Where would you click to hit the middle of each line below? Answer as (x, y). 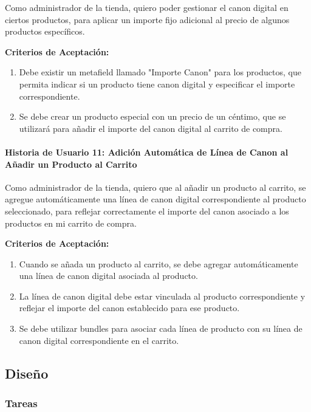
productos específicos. (45, 31)
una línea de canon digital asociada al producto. (108, 276)
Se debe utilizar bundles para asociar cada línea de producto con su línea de (161, 328)
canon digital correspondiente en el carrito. (99, 340)
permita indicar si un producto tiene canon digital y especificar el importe (157, 84)
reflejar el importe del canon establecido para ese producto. (129, 308)
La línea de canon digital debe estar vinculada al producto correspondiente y (162, 296)
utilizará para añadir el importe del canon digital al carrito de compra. (151, 128)
